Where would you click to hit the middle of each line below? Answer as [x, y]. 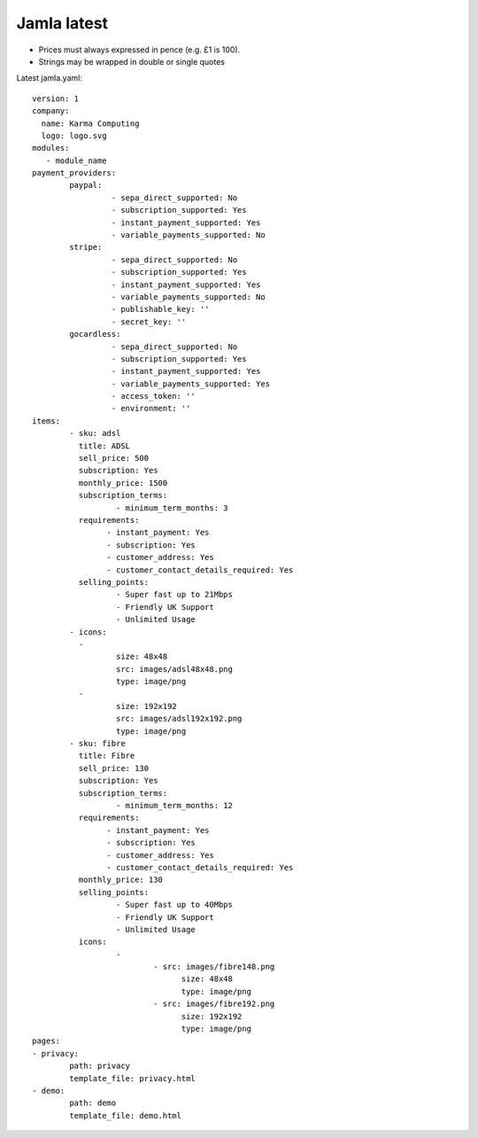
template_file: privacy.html [133, 1078]
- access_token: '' [154, 396]
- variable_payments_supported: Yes [190, 384]
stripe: [86, 247]
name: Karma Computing [90, 123]
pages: [46, 1041]
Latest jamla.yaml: [50, 78]
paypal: [86, 185]
